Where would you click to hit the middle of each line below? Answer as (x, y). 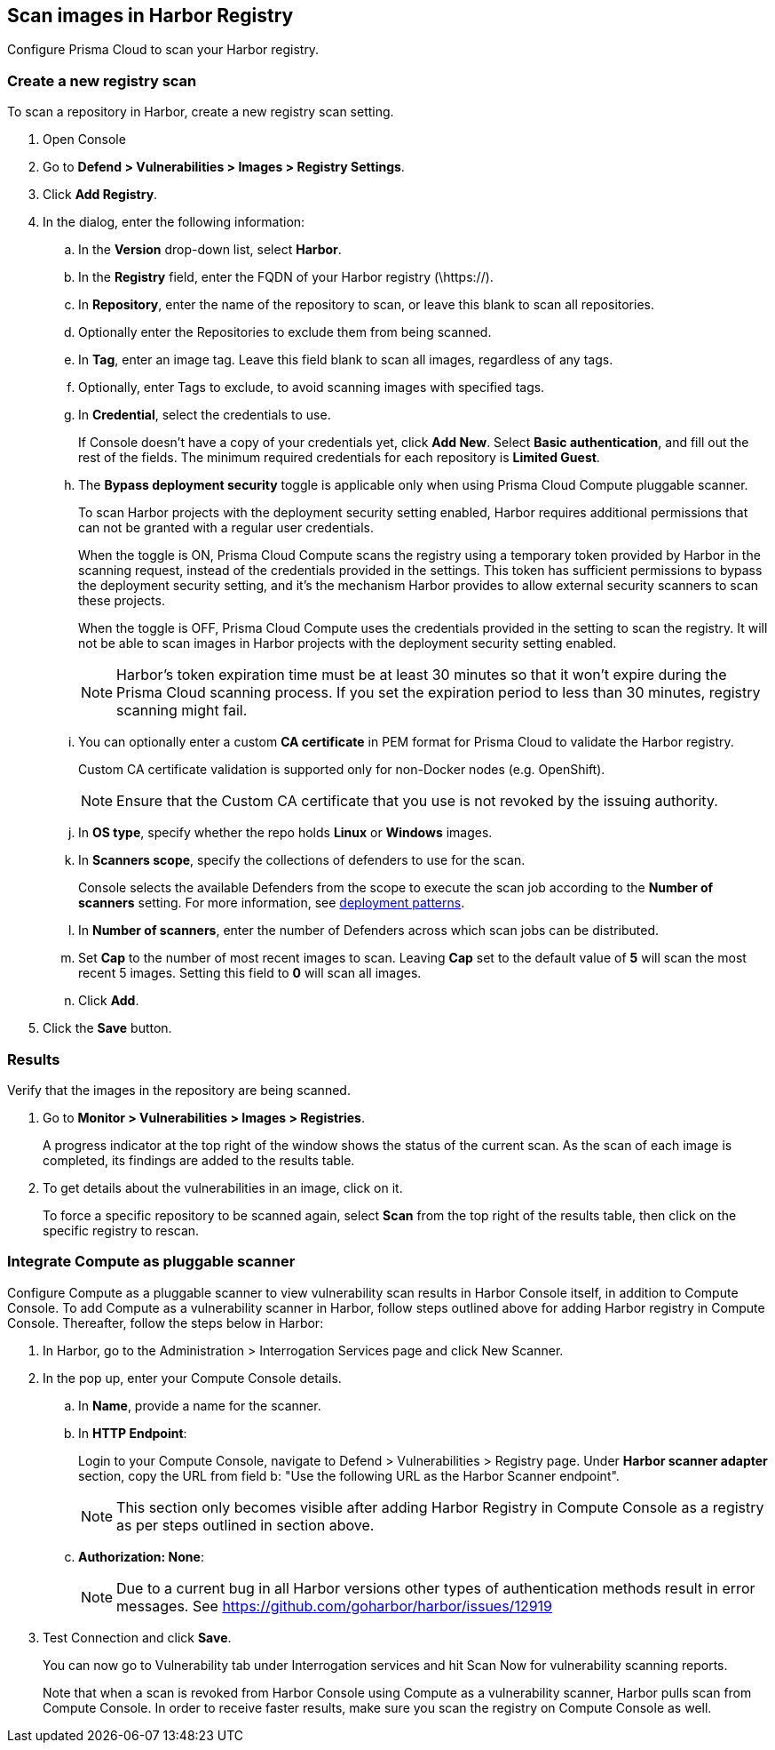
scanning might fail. (182, 711)
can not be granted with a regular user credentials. (226, 528)
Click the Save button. (107, 1028)
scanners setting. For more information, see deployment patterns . (272, 903)
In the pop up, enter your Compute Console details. (192, 1378)
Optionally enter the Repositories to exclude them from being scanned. (285, 332)
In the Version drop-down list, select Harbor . (210, 250)
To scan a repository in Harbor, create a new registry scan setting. (201, 112)
